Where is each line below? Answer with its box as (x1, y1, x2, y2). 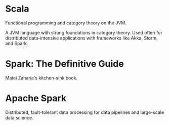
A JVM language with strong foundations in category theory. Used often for (5, 29, 163, 35)
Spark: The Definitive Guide (5, 58, 124, 70)
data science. (5, 114, 34, 120)
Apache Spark (5, 93, 67, 104)
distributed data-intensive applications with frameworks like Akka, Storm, (5, 35, 158, 41)
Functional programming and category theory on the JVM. (5, 20, 126, 26)
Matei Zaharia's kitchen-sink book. (5, 74, 77, 81)
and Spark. (5, 40, 28, 46)
